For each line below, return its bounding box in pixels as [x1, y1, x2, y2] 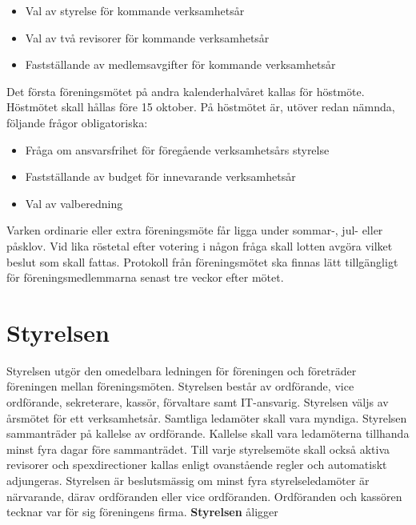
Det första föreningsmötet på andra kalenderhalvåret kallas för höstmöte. [6, 82, 365, 99]
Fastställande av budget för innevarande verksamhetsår [25, 168, 296, 185]
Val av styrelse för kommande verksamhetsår [25, 2, 245, 18]
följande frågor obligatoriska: [6, 114, 148, 130]
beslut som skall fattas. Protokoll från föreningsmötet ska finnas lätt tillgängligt [6, 253, 398, 270]
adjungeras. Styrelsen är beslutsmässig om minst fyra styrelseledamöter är [6, 472, 370, 488]
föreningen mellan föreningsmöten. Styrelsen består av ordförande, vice [6, 378, 354, 395]
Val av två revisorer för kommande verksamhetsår [25, 29, 270, 46]
